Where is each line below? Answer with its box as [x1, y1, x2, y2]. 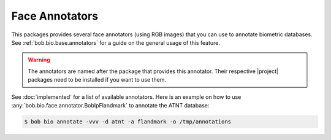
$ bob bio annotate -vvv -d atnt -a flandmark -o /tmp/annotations [24, 118, 232, 125]
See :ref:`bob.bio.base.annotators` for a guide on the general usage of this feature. [11, 39, 221, 46]
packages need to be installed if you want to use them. [28, 76, 167, 84]
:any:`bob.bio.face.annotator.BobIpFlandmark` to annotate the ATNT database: [11, 101, 210, 109]
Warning [28, 56, 50, 64]
